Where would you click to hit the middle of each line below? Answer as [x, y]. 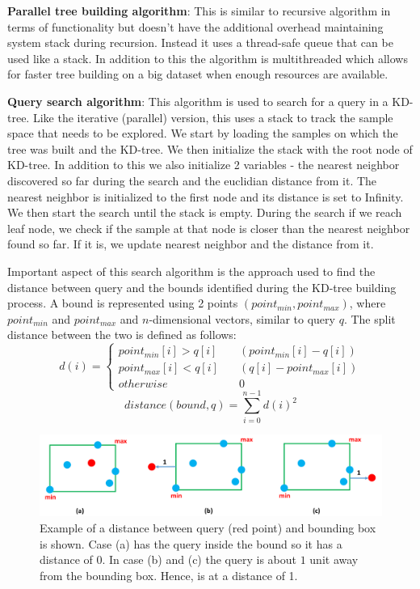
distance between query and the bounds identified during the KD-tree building [202, 287]
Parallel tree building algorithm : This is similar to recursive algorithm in [199, 11]
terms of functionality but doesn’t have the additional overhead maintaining [195, 26]
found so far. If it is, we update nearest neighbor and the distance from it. [191, 244]
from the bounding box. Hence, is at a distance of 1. [169, 575]
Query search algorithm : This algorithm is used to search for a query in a [198, 101]
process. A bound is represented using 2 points [123, 303]
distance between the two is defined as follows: [122, 335]
